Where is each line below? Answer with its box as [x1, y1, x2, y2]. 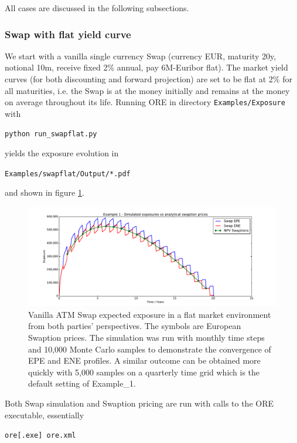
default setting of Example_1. [28, 377, 136, 390]
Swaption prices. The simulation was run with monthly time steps [28, 331, 265, 344]
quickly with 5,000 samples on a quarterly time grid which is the [28, 365, 260, 378]
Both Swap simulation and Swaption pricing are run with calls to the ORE [5, 397, 274, 410]
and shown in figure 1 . [5, 186, 84, 199]
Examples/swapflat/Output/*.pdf [5, 169, 131, 178]
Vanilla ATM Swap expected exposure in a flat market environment [28, 308, 271, 320]
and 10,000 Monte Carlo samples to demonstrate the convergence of [28, 343, 271, 355]
